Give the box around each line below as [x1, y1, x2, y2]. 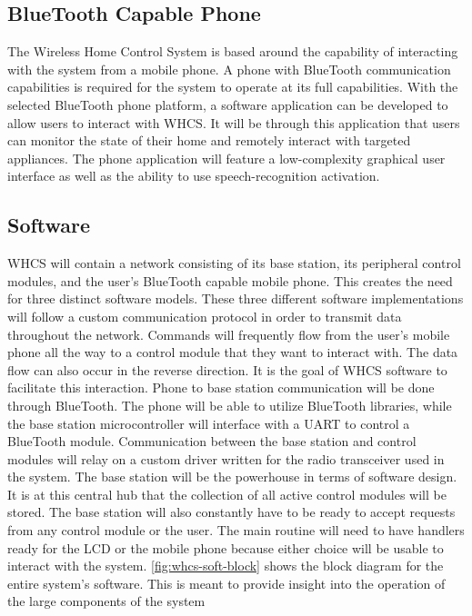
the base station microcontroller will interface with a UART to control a [7, 413, 410, 432]
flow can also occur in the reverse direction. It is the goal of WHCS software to [7, 360, 447, 379]
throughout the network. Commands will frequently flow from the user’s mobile [7, 324, 450, 343]
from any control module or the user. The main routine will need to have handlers [7, 521, 465, 540]
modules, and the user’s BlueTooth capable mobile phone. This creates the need [7, 271, 453, 290]
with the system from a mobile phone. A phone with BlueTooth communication [7, 59, 451, 78]
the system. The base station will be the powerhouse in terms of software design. [7, 467, 457, 486]
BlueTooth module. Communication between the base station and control [7, 432, 417, 451]
